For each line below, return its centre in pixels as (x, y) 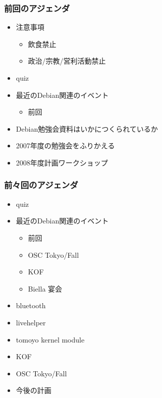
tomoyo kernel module (50, 339)
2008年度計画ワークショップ (62, 162)
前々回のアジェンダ (41, 185)
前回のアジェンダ (37, 8)
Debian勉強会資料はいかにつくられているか (87, 128)
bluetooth (31, 305)
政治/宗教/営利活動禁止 (67, 61)
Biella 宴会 (45, 288)
